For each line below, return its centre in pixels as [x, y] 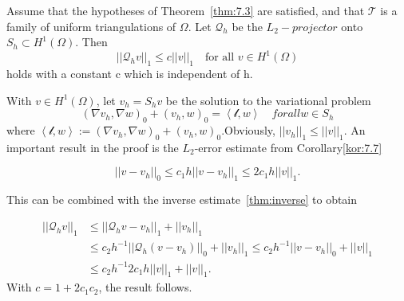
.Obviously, [248, 130]
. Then [91, 42]
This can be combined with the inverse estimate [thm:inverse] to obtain [182, 199]
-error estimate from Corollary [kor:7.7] [288, 147]
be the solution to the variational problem [268, 100]
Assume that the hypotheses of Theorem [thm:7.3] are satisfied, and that [186, 10]
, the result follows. [145, 287]
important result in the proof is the [93, 147]
